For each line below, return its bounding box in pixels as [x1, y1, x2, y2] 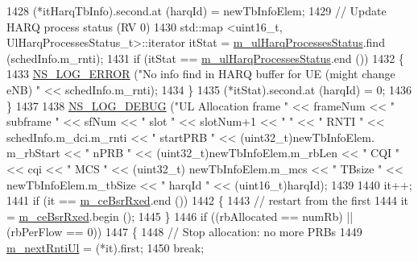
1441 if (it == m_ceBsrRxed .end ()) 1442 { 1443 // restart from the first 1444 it [6, 192, 409, 209]
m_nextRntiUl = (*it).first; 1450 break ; [6, 239, 205, 256]
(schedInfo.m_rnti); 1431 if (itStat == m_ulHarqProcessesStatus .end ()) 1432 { [6, 49, 404, 66]
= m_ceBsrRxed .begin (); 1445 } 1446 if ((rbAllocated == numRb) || [6, 207, 354, 224]
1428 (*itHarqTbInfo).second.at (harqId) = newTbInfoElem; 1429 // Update [6, 2, 387, 19]
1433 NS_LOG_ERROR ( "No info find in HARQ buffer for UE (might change [6, 65, 395, 82]
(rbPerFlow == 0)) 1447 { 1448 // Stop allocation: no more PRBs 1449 [6, 223, 362, 240]
